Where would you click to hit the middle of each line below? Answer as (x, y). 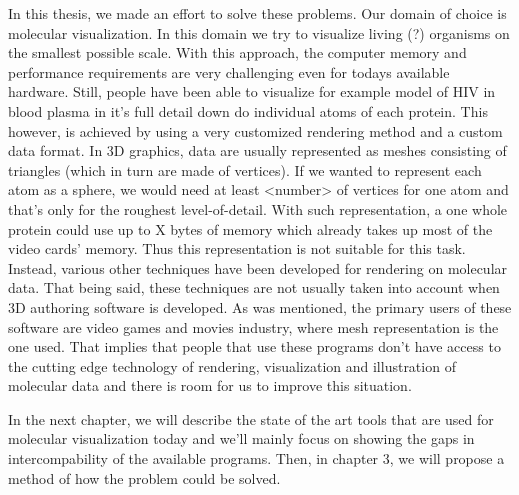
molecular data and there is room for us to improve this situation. (210, 385)
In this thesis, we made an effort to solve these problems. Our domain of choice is (257, 13)
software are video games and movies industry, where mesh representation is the (253, 326)
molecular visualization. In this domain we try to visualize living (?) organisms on (259, 32)
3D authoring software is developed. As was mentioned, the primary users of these (260, 306)
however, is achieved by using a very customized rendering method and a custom (255, 130)
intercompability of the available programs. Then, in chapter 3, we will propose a (256, 458)
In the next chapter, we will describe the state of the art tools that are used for (251, 418)
